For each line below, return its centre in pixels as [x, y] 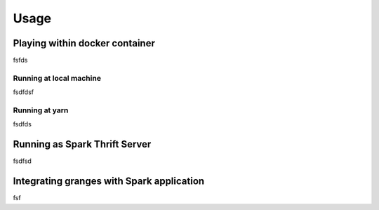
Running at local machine [57, 78]
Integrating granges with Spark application [109, 182]
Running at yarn [41, 110]
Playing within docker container [84, 43]
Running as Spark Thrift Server [82, 144]
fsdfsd [22, 161]
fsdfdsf [24, 92]
